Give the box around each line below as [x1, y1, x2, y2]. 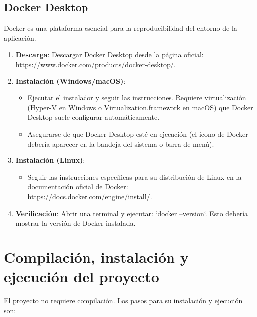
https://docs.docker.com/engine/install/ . [27, 191, 152, 201]
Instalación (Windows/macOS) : [15, 76, 126, 86]
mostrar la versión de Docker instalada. [15, 218, 136, 228]
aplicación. [4, 32, 36, 43]
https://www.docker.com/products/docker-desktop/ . [15, 59, 176, 69]
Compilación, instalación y [4, 246, 189, 267]
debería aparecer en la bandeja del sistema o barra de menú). [27, 138, 214, 149]
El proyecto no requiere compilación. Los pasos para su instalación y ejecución [4, 295, 243, 306]
